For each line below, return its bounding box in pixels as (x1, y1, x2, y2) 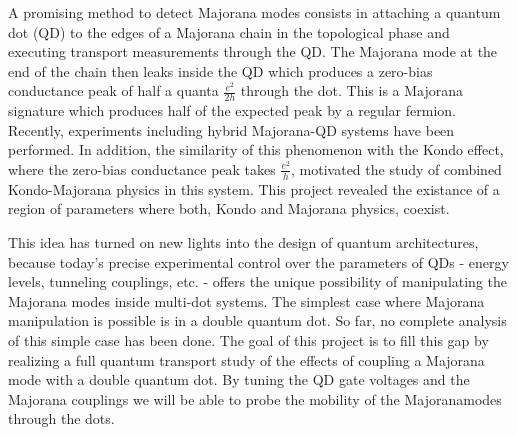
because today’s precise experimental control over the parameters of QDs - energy (8, 251, 509, 272)
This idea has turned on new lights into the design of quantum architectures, (8, 232, 479, 252)
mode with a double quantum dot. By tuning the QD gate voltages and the (8, 369, 470, 390)
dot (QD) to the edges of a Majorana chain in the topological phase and (8, 21, 450, 42)
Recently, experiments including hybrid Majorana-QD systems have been (8, 119, 455, 140)
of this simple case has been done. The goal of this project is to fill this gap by (8, 329, 489, 350)
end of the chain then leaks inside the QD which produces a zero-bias (8, 60, 433, 81)
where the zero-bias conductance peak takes (8, 158, 276, 179)
